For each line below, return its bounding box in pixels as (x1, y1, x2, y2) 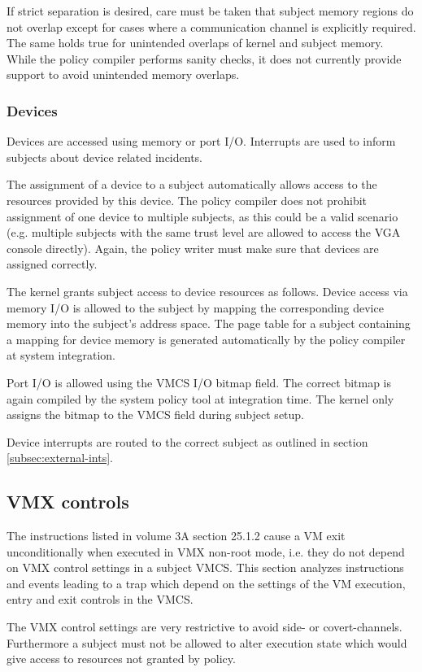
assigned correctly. (7, 255, 98, 273)
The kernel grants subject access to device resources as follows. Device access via (7, 282, 408, 299)
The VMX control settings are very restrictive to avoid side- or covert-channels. (7, 618, 402, 635)
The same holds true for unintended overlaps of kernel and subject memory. (7, 34, 384, 51)
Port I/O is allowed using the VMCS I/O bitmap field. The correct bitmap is (7, 373, 392, 391)
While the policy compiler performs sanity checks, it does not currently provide (7, 50, 402, 67)
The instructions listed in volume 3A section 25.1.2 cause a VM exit (7, 527, 346, 544)
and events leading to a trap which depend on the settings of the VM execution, (7, 574, 406, 591)
